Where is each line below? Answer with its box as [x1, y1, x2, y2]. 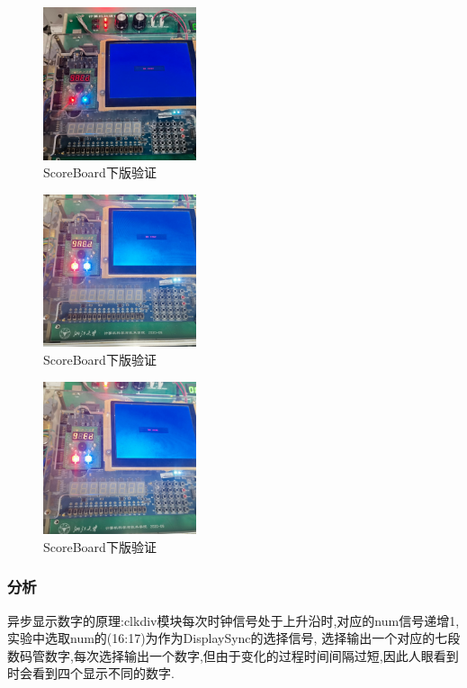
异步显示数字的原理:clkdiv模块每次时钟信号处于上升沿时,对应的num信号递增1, [7, 611, 460, 629]
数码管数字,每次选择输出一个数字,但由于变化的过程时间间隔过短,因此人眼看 [7, 646, 446, 665]
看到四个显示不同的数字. [31, 664, 175, 683]
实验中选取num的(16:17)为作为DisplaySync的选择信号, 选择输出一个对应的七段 [7, 629, 461, 647]
